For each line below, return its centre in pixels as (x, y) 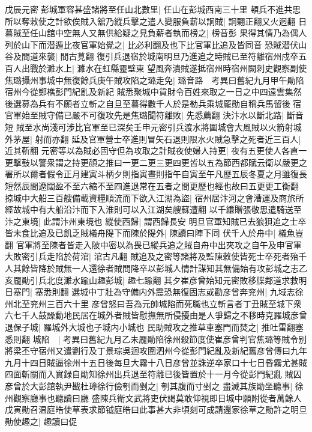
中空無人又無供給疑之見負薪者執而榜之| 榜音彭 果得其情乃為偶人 (181, 33)
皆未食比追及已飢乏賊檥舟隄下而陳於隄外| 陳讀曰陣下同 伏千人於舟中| (140, 233)
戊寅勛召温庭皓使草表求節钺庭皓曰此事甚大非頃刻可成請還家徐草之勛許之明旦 (156, 409)
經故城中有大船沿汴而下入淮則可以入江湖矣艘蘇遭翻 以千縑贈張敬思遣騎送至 (153, 209)
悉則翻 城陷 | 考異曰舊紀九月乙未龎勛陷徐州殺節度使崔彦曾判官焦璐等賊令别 (156, 339)
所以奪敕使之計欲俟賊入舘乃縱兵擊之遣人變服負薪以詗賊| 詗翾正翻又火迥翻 (150, 21)
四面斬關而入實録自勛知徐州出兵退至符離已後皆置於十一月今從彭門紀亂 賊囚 (153, 374)
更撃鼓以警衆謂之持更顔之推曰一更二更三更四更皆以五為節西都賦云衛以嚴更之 (156, 162)
